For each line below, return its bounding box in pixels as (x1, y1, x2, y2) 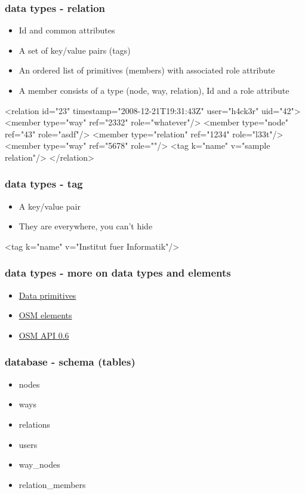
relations (19, 418, 51, 430)
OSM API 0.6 (19, 329, 69, 341)
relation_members (19, 478, 86, 490)
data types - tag (5, 176, 83, 191)
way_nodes (19, 458, 60, 471)
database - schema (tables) (5, 354, 135, 369)
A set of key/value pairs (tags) (19, 44, 131, 56)
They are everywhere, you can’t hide (19, 220, 153, 232)
